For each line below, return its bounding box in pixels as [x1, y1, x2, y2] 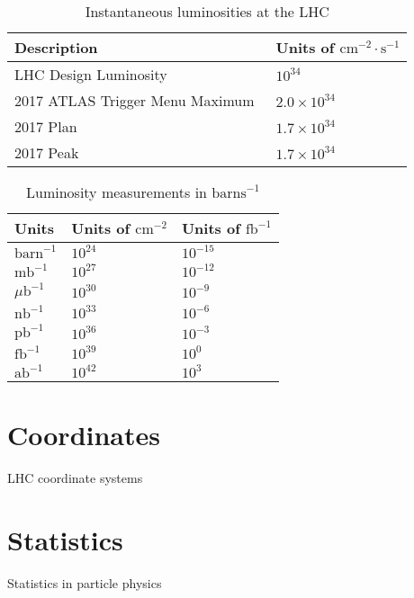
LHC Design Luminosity [14, 64, 167, 85]
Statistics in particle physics [7, 573, 162, 592]
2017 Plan [14, 116, 77, 137]
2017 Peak [14, 142, 79, 163]
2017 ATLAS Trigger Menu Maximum [14, 90, 255, 111]
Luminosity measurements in [26, 182, 207, 202]
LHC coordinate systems [7, 469, 143, 487]
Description [14, 37, 98, 58]
